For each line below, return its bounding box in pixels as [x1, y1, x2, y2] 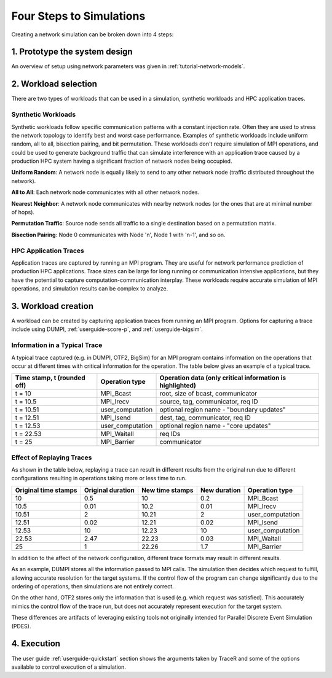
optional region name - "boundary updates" [159, 405, 286, 414]
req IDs [159, 430, 181, 438]
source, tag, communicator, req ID [159, 397, 258, 406]
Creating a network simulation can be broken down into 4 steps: [11, 31, 174, 38]
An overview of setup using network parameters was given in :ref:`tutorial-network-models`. [11, 63, 245, 70]
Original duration [84, 486, 135, 494]
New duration [200, 486, 241, 494]
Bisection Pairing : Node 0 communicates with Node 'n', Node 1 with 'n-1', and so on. [11, 231, 226, 238]
